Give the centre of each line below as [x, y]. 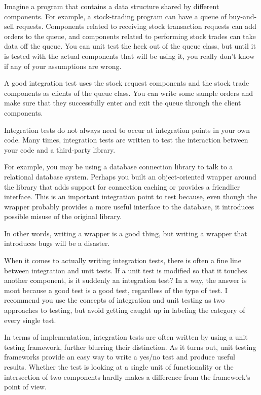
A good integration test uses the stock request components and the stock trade [127, 83]
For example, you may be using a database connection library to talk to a [119, 167]
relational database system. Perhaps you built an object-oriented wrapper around [130, 176]
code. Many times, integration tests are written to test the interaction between [126, 140]
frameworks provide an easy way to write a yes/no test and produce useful [120, 357]
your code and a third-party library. [60, 149]
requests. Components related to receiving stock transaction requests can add [136, 26]
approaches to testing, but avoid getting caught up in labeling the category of [125, 310]
